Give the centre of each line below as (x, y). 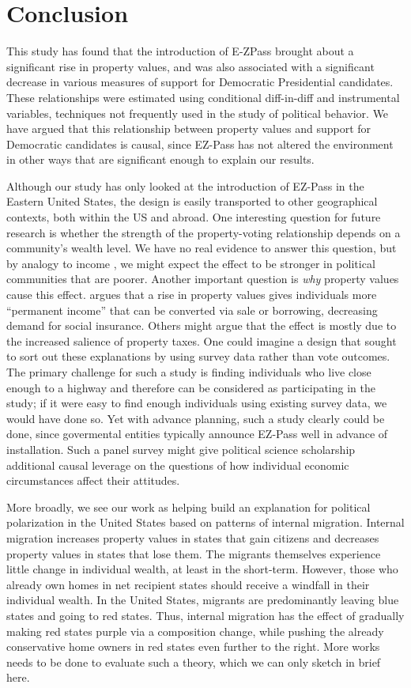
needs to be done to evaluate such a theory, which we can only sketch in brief (194, 662)
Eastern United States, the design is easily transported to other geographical (192, 201)
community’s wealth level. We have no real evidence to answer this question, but (202, 248)
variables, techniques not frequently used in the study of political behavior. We (198, 113)
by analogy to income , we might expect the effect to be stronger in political (191, 263)
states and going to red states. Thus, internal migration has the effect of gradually (205, 615)
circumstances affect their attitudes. (93, 480)
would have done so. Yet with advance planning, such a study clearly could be (196, 418)
